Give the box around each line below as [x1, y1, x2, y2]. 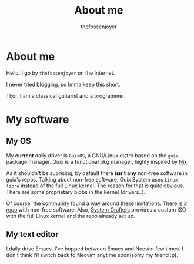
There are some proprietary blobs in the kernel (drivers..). [6, 188, 146, 195]
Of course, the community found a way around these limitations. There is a [6, 200, 187, 207]
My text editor [6, 229, 59, 239]
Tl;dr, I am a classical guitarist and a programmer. [6, 92, 126, 99]
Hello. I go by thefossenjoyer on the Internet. [6, 69, 115, 77]
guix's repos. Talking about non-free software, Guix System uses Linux [6, 176, 178, 183]
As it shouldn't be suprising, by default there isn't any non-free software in [6, 169, 188, 177]
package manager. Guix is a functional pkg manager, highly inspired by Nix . [6, 158, 189, 165]
